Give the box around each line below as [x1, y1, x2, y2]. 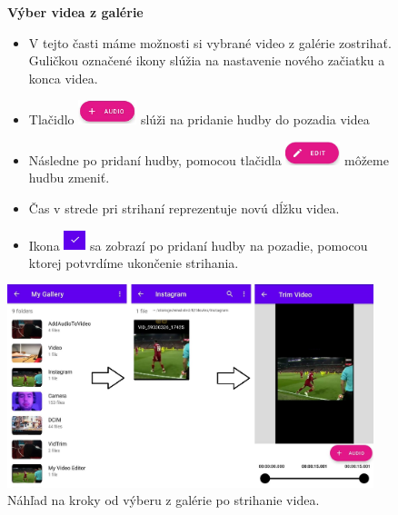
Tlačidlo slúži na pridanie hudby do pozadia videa [28, 110, 370, 129]
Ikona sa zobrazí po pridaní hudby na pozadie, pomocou [28, 235, 368, 254]
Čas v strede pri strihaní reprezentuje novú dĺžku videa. [28, 198, 340, 217]
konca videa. [28, 68, 98, 87]
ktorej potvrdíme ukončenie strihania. [28, 253, 239, 272]
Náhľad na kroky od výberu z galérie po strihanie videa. [7, 490, 320, 510]
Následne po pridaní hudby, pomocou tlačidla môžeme [28, 150, 389, 169]
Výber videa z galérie [7, 3, 144, 21]
